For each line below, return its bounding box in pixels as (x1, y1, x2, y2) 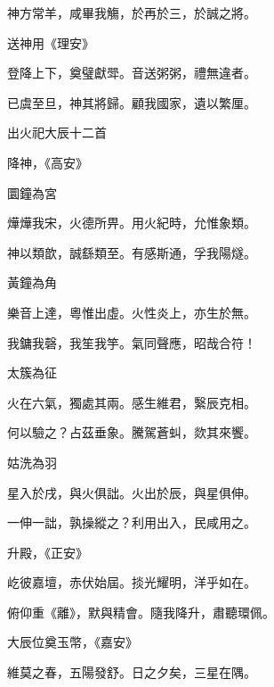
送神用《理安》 (7, 33, 94, 52)
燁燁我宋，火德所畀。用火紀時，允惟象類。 (7, 213, 256, 232)
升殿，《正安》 (7, 542, 88, 561)
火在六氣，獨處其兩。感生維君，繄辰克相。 (7, 393, 256, 411)
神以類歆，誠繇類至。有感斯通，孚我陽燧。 (7, 243, 256, 261)
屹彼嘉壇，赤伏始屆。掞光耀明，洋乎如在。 (7, 573, 256, 592)
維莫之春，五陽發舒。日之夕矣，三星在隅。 (7, 663, 256, 682)
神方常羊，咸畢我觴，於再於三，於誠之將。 (7, 4, 256, 21)
